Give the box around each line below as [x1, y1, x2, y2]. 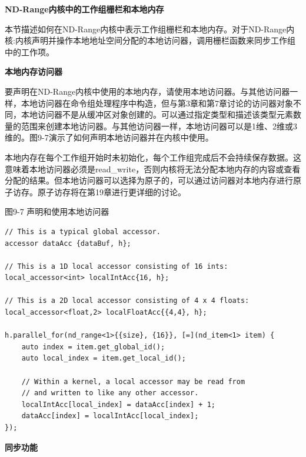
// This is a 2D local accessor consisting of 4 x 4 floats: [5, 296, 250, 305]
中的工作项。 [5, 45, 54, 58]
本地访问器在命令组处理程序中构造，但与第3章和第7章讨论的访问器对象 [21, 96, 293, 109]
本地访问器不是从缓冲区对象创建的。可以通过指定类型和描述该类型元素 [21, 108, 293, 121]
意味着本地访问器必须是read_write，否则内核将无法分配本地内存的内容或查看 [5, 162, 301, 175]
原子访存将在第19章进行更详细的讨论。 [37, 185, 186, 198]
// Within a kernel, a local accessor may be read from [21, 377, 245, 386]
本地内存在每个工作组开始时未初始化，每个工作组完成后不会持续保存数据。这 [5, 151, 301, 163]
